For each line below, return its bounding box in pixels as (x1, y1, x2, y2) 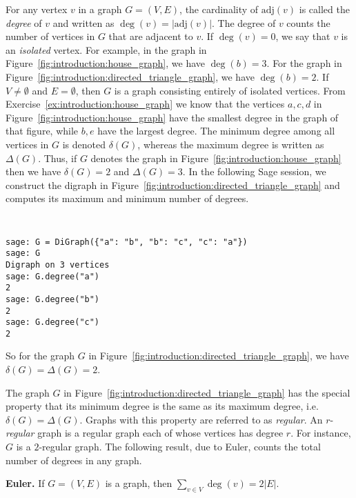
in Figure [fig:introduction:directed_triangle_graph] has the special (63, 385, 350, 399)
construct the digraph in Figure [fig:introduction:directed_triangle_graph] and (6, 177, 340, 192)
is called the (299, 2, 350, 16)
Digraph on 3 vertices (6, 259, 110, 270)
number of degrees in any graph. (6, 452, 142, 467)
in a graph (78, 2, 122, 16)
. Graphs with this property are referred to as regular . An (79, 412, 323, 426)
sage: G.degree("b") (6, 294, 100, 304)
